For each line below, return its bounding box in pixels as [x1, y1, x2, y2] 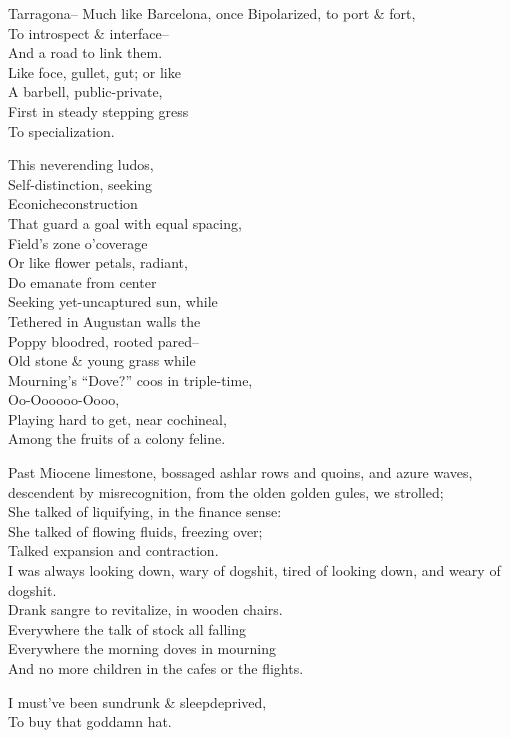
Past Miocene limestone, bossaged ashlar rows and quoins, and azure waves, [8, 462, 473, 483]
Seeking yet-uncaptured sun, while [8, 291, 218, 312]
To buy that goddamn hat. [8, 711, 172, 732]
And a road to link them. [8, 42, 163, 63]
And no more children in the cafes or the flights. [8, 658, 304, 678]
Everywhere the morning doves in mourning [8, 638, 277, 659]
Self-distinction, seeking [8, 173, 153, 194]
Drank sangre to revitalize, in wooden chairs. [8, 599, 283, 620]
